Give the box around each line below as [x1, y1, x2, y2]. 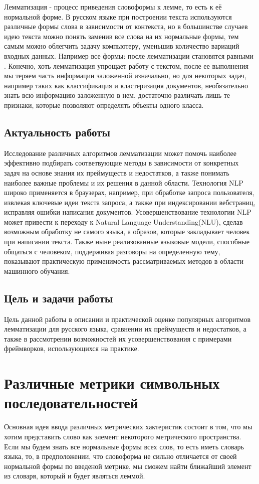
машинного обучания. [4, 265, 70, 276]
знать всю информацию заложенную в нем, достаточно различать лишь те [4, 90, 230, 100]
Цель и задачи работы [4, 290, 113, 305]
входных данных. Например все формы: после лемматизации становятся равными [4, 50, 253, 61]
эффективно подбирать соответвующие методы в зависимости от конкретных [4, 157, 239, 168]
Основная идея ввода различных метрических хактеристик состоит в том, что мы [4, 421, 252, 432]
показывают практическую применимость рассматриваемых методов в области [4, 256, 243, 266]
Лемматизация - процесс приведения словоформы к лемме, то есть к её [4, 2, 222, 12]
